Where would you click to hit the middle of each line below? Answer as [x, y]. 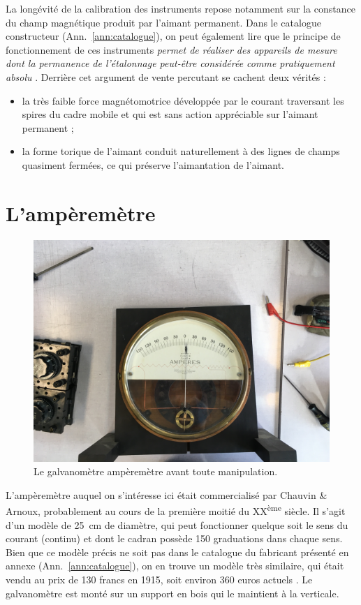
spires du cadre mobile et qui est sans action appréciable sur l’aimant [170, 114]
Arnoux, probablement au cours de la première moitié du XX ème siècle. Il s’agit [176, 510]
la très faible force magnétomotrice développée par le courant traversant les [183, 100]
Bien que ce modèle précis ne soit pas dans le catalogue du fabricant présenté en [177, 552]
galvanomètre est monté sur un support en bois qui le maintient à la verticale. [172, 593]
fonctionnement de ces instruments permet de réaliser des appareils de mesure [171, 49]
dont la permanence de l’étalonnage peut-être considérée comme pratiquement [170, 63]
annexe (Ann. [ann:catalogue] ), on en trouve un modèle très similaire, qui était [175, 566]
